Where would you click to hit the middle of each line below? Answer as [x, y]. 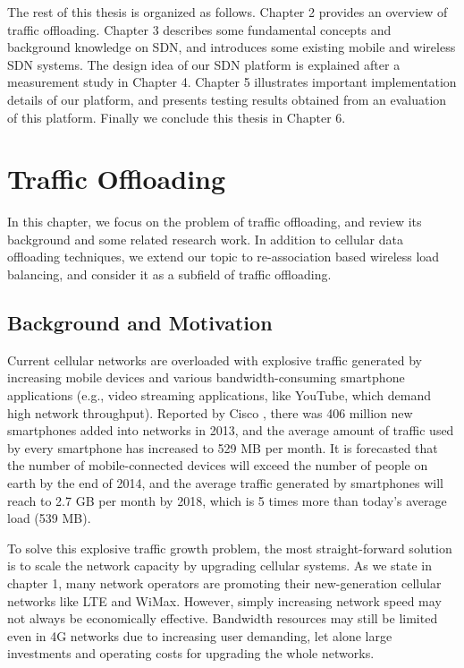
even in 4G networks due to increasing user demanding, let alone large [200, 635]
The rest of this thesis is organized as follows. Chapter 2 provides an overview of [228, 12]
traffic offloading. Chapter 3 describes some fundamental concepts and [199, 29]
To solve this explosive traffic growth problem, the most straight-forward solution [230, 548]
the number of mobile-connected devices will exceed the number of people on [218, 465]
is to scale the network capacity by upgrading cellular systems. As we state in [220, 565]
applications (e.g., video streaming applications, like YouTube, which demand [219, 395]
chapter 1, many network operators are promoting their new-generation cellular [224, 582]
